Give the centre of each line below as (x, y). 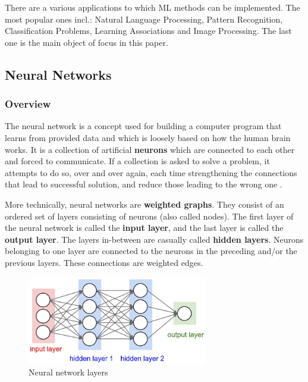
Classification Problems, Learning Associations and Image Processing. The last (148, 31)
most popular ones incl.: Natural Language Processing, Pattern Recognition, (144, 19)
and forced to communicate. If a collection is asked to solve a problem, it (137, 161)
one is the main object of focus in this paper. (87, 42)
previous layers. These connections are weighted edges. (104, 262)
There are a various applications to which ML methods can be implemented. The (153, 7)
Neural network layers (68, 372)
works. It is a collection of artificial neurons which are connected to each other (150, 149)
